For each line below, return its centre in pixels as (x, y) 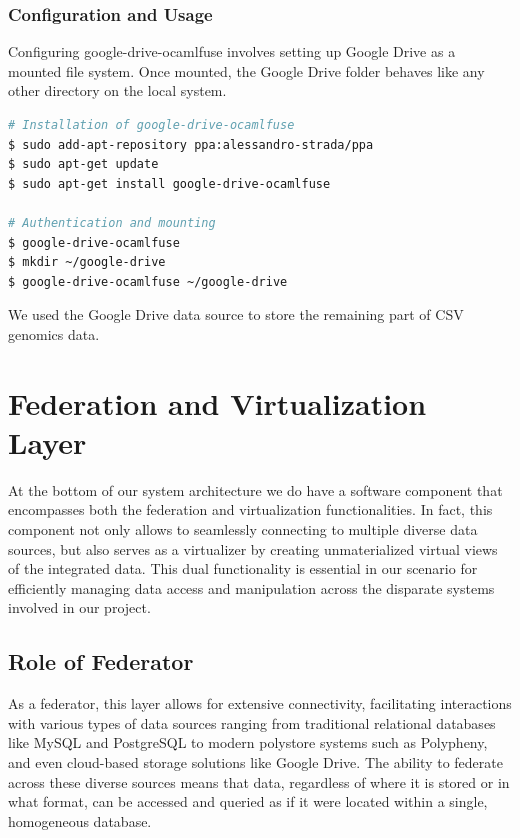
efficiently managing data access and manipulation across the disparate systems (251, 587)
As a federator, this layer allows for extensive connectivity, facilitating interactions (260, 703)
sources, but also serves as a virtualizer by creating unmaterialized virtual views (253, 548)
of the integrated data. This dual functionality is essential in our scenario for (243, 568)
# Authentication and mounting (112, 222)
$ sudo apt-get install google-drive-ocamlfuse (169, 183)
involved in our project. (79, 607)
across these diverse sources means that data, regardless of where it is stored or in (259, 781)
